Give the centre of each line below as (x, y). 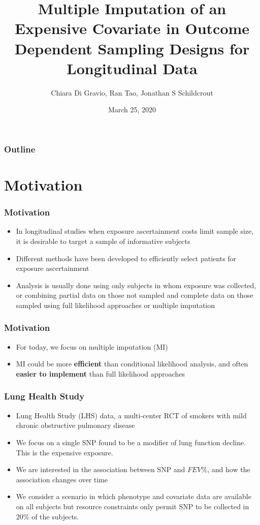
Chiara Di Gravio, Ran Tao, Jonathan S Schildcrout (132, 92)
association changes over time (62, 479)
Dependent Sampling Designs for (132, 48)
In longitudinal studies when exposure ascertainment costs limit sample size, (135, 231)
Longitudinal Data (132, 68)
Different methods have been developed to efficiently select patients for (126, 258)
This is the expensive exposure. (64, 452)
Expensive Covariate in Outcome (132, 28)
